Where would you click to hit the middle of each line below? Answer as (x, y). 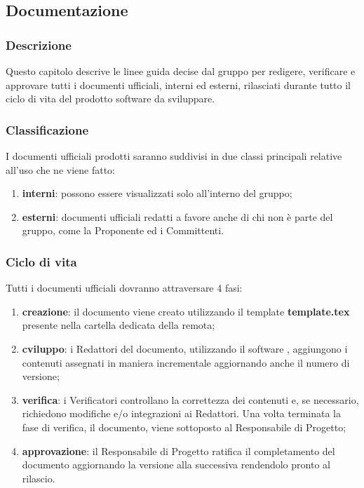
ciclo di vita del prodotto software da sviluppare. (110, 99)
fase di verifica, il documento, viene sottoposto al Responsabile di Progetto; (184, 427)
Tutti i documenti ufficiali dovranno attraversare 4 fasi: (124, 288)
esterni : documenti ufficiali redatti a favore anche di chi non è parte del (177, 216)
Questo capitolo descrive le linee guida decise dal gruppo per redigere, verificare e (181, 71)
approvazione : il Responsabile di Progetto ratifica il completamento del (178, 450)
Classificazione (47, 129)
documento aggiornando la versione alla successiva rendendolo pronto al (176, 465)
